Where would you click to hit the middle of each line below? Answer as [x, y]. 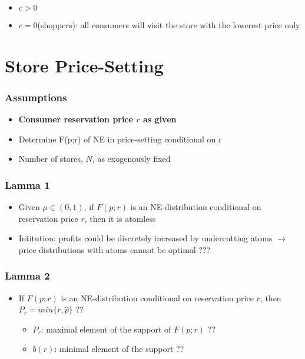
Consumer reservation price [76, 119]
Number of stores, [51, 159]
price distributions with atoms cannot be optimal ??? [115, 249]
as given [160, 119]
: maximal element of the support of [106, 329]
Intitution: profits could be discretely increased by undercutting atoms [145, 238]
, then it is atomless [120, 218]
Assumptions [36, 97]
